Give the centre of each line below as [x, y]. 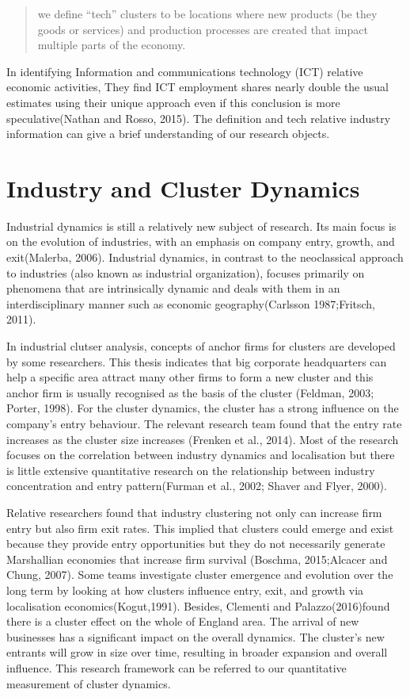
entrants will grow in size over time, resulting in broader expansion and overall [197, 652]
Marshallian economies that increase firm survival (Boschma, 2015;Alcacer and [197, 559]
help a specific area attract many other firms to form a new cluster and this [190, 377]
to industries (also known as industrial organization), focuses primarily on [186, 272]
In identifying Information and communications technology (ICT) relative [185, 71]
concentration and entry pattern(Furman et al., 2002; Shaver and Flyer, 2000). [197, 486]
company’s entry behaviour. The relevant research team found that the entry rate [204, 423]
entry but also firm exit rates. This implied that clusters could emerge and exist [200, 528]
